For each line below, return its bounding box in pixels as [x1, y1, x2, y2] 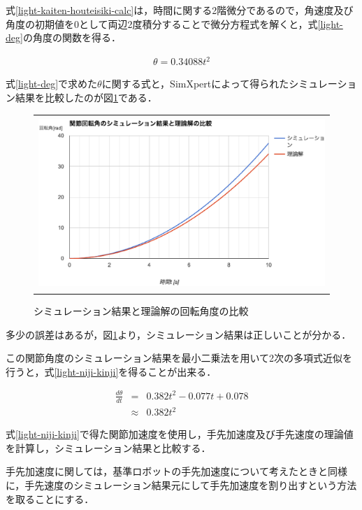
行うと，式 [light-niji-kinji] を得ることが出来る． [6, 364, 217, 378]
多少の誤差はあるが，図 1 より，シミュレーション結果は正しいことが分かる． [6, 327, 352, 341]
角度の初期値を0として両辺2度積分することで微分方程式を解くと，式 [6, 16, 318, 31]
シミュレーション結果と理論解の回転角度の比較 [34, 304, 249, 318]
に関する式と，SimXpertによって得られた [101, 76, 289, 91]
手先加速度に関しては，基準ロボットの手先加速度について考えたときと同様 [6, 464, 347, 479]
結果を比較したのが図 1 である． [15, 90, 157, 104]
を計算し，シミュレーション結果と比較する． [6, 440, 211, 455]
